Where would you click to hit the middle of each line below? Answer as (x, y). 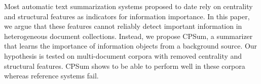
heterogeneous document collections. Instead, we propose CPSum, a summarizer (128, 36)
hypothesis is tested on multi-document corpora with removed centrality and (123, 55)
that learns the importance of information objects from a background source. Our (131, 46)
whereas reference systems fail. (51, 76)
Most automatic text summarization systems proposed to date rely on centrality (128, 6)
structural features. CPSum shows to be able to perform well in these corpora (125, 66)
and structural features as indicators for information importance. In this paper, (127, 16)
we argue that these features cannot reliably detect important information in (123, 26)
